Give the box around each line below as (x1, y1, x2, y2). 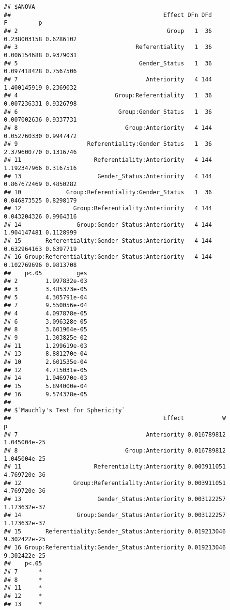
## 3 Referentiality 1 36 (4, 44, 212, 51)
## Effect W (4, 415, 226, 422)
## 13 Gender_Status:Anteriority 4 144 (4, 172, 212, 180)
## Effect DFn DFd (4, 11, 212, 18)
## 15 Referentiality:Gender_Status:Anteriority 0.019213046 (4, 528, 226, 535)
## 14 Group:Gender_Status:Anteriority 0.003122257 (4, 512, 226, 519)
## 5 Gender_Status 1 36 (4, 60, 212, 67)
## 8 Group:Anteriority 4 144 (4, 124, 212, 131)
